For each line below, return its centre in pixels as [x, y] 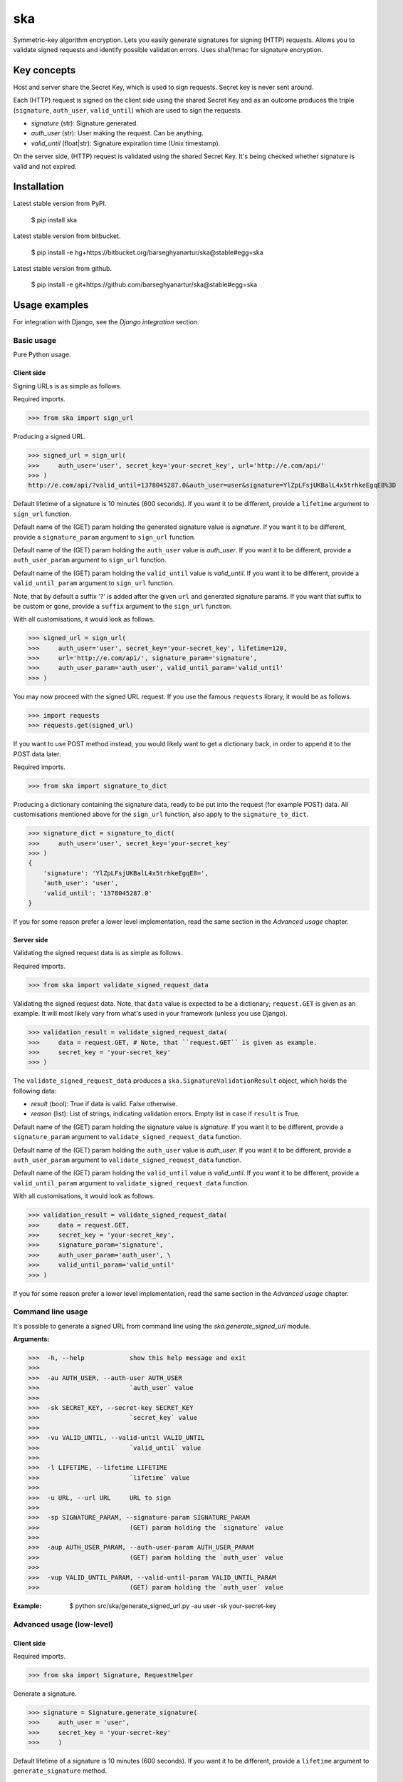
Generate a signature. [45, 1694]
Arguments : [31, 1339]
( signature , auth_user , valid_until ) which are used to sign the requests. [128, 110]
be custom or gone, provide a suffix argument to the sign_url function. [122, 606]
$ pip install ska [54, 220]
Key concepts [45, 70]
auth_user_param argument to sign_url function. [90, 560]
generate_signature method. [60, 1771]
